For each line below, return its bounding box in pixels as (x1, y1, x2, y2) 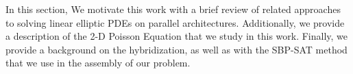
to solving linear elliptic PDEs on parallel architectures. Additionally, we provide (5, 15, 345, 29)
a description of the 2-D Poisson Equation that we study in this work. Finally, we (5, 29, 348, 43)
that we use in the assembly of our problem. (5, 56, 191, 70)
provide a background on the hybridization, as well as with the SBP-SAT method (5, 42, 348, 56)
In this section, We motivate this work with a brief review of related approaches (5, 2, 341, 16)
